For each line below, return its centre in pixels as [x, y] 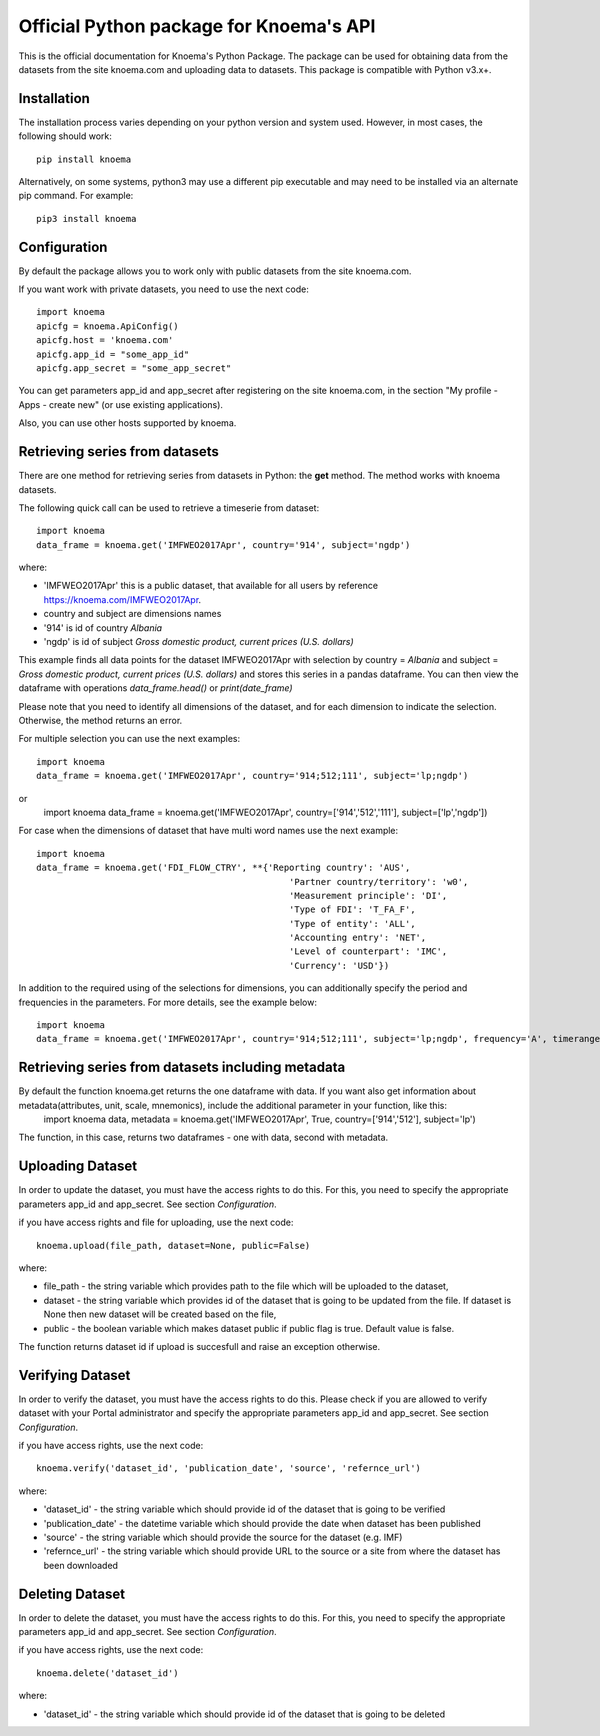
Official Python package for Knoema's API [197, 26]
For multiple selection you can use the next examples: [129, 739]
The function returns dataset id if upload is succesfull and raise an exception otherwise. [199, 1346]
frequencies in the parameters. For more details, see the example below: [168, 1002]
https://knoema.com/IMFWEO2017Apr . [122, 599]
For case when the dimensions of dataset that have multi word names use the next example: [208, 831]
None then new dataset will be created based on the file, [160, 1314]
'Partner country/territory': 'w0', [378, 881]
